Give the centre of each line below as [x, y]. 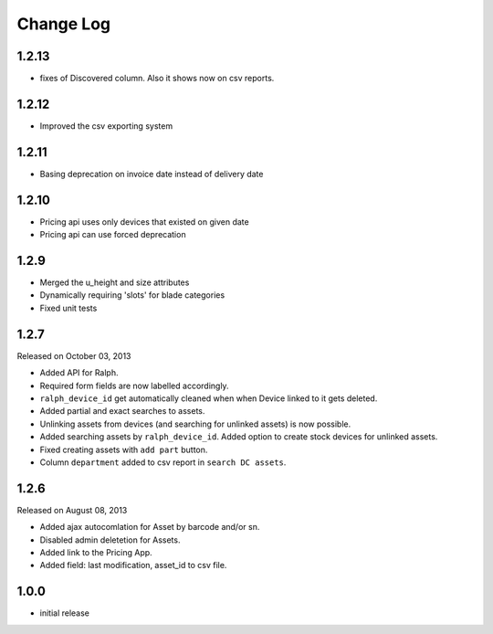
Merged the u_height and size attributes [115, 282]
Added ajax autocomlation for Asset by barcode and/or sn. [150, 527]
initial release [65, 613]
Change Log [64, 24]
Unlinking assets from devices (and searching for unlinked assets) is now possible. [195, 424]
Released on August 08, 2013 [72, 510]
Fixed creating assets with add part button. [124, 449]
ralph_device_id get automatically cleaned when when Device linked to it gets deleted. [209, 398]
